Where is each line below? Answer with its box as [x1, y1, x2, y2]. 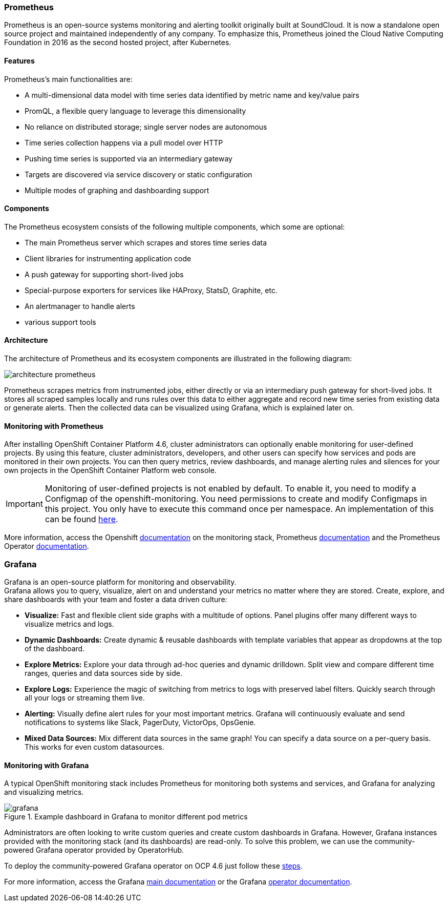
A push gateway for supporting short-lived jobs [25, 270, 184, 279]
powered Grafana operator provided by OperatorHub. [4, 846, 184, 855]
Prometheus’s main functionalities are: [4, 74, 133, 84]
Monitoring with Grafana [4, 760, 89, 770]
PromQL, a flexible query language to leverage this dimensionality [25, 106, 246, 115]
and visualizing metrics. [4, 788, 84, 797]
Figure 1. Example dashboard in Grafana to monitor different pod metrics [4, 812, 248, 821]
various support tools [25, 317, 96, 326]
